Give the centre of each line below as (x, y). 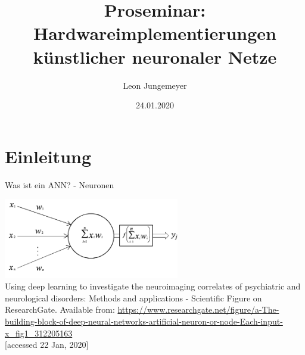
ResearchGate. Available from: (60, 309)
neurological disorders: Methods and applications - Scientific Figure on (133, 298)
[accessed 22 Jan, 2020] (47, 345)
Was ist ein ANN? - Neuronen (60, 184)
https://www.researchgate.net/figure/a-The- (198, 309)
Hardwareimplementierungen (155, 33)
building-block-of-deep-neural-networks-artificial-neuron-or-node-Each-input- (144, 321)
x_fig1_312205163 (39, 333)
